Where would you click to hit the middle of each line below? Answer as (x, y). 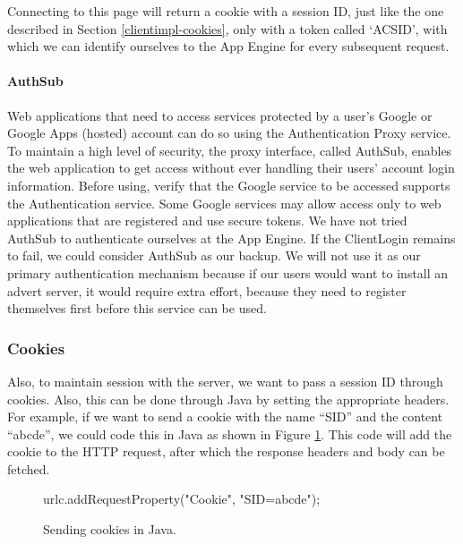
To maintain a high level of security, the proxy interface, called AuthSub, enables (230, 150)
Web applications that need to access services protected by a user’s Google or (220, 115)
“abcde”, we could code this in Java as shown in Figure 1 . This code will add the (230, 433)
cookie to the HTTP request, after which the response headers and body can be (226, 451)
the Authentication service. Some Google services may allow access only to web (224, 203)
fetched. (29, 468)
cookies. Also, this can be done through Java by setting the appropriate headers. (228, 399)
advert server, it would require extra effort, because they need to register (207, 290)
